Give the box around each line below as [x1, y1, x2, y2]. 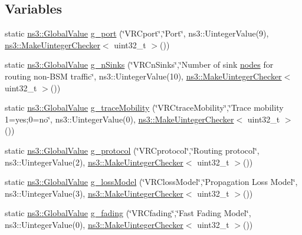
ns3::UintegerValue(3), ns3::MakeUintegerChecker [5, 187, 183, 199]
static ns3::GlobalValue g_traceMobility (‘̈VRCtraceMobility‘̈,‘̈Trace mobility [5, 101, 284, 114]
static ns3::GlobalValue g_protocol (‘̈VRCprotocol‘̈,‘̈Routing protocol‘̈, [5, 144, 260, 156]
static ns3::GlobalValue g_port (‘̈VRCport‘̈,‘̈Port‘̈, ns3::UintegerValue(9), [5, 27, 269, 39]
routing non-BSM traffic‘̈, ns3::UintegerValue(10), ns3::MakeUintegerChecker [5, 69, 282, 82]
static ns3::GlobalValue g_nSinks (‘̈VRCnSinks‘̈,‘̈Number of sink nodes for [5, 58, 274, 71]
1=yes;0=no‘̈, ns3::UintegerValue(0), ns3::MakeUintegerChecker [5, 112, 234, 125]
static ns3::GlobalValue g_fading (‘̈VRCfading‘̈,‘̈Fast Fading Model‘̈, [5, 207, 251, 219]
